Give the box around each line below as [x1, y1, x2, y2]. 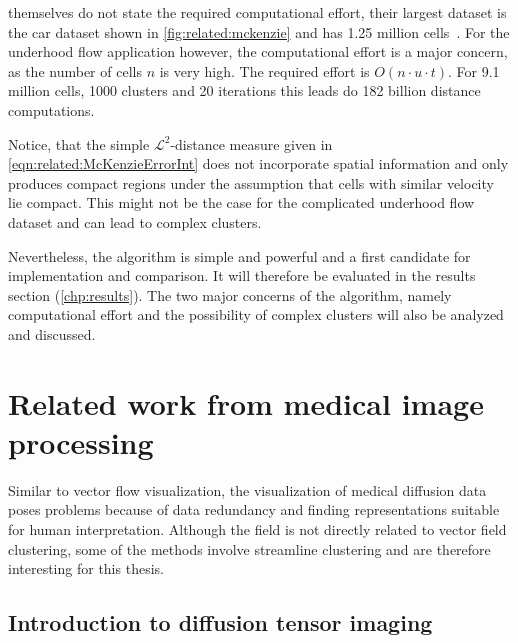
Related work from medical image [8, 382, 484, 423]
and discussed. [8, 323, 96, 344]
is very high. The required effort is [159, 60, 370, 81]
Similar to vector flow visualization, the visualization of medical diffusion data [8, 479, 487, 500]
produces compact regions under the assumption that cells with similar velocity [8, 172, 494, 193]
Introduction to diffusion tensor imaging [8, 607, 433, 638]
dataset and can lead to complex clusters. [8, 211, 262, 232]
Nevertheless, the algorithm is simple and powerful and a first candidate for [8, 245, 471, 266]
